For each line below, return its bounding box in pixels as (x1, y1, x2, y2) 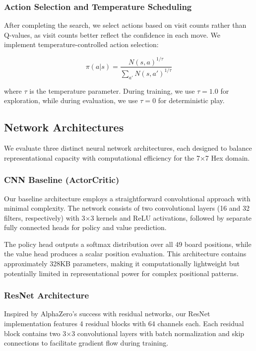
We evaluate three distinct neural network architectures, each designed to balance (4, 143, 252, 153)
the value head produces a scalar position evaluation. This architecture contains (4, 248, 247, 259)
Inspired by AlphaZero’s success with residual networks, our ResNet (4, 308, 210, 319)
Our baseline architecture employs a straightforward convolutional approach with (4, 193, 251, 203)
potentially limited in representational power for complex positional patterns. (4, 268, 239, 278)
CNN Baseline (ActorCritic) (4, 174, 120, 186)
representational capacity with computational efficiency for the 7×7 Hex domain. (4, 152, 250, 163)
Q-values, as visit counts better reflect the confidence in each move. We (4, 29, 220, 40)
